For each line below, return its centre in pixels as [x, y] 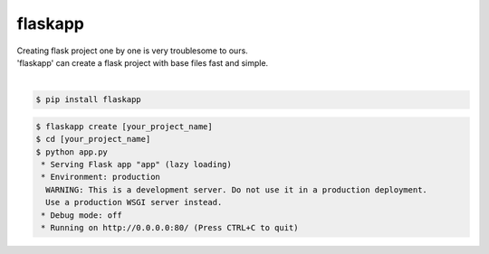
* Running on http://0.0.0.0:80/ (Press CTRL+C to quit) [170, 228]
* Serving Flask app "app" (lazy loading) [137, 165]
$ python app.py [72, 152]
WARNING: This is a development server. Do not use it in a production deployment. [236, 189]
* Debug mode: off [81, 215]
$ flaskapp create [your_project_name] [124, 126]
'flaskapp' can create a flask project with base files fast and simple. [143, 62]
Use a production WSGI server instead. [134, 202]
